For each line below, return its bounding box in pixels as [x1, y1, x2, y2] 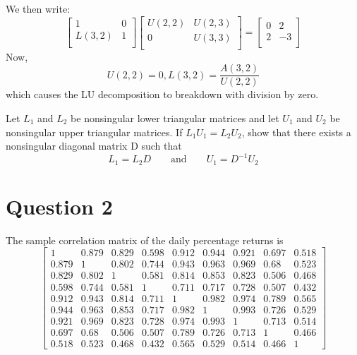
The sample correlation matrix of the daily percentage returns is [6, 232, 284, 247]
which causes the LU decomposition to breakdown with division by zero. [6, 87, 319, 102]
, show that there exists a [241, 124, 351, 139]
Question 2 [6, 191, 113, 220]
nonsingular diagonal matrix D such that [6, 138, 182, 153]
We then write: [6, 1, 71, 16]
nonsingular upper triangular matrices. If [6, 124, 183, 139]
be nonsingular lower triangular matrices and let [71, 110, 279, 125]
